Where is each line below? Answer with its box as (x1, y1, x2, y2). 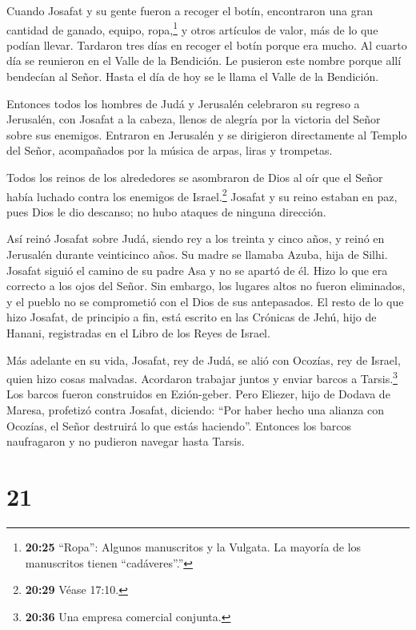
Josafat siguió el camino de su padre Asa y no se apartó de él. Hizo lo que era (6, 261, 388, 278)
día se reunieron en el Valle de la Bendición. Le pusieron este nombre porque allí (6, 52, 402, 69)
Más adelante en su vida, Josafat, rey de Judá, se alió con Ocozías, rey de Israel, (6, 351, 401, 368)
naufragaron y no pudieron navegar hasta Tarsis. (6, 433, 245, 450)
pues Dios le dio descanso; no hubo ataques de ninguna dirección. (6, 203, 326, 220)
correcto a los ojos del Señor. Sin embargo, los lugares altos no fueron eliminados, (6, 277, 406, 294)
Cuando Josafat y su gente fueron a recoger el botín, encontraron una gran (6, 2, 373, 18)
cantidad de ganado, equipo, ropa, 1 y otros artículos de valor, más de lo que (6, 18, 378, 38)
